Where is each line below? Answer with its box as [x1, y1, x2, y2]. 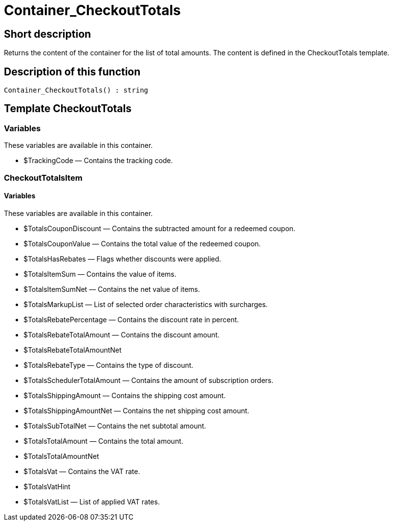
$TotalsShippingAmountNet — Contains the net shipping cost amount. [23, 406, 249, 415]
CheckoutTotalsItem [4, 172, 83, 183]
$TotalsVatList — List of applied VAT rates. [23, 497, 160, 506]
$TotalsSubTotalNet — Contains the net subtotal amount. [23, 421, 206, 430]
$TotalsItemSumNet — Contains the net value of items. [23, 285, 200, 293]
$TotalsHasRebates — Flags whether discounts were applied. [23, 254, 221, 263]
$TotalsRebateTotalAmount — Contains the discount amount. [23, 330, 219, 339]
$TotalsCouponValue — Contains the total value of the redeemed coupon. [23, 239, 261, 248]
